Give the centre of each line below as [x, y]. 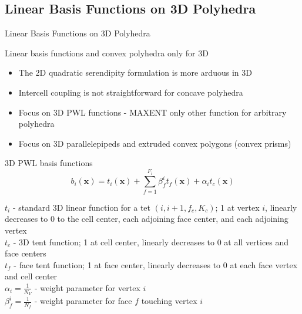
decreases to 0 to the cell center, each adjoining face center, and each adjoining [147, 219]
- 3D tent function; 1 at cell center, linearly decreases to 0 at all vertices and [151, 242]
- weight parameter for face [83, 301]
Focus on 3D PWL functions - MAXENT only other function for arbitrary [152, 112]
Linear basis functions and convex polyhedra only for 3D [107, 53]
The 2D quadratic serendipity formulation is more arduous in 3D [135, 72]
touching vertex [169, 301]
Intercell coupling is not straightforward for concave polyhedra [131, 92]
